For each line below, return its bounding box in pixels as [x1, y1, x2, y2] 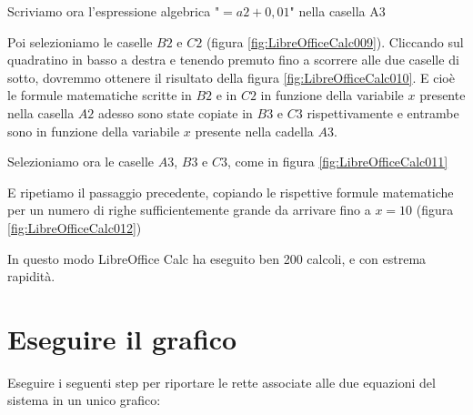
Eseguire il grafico [7, 319, 237, 357]
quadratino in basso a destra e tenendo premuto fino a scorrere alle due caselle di [7, 50, 459, 69]
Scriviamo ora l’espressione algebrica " [7, 2, 220, 20]
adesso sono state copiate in [98, 103, 253, 122]
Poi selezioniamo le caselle [7, 32, 153, 51]
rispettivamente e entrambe [307, 103, 459, 122]
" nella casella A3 [289, 2, 386, 20]
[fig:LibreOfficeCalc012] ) [7, 218, 142, 237]
